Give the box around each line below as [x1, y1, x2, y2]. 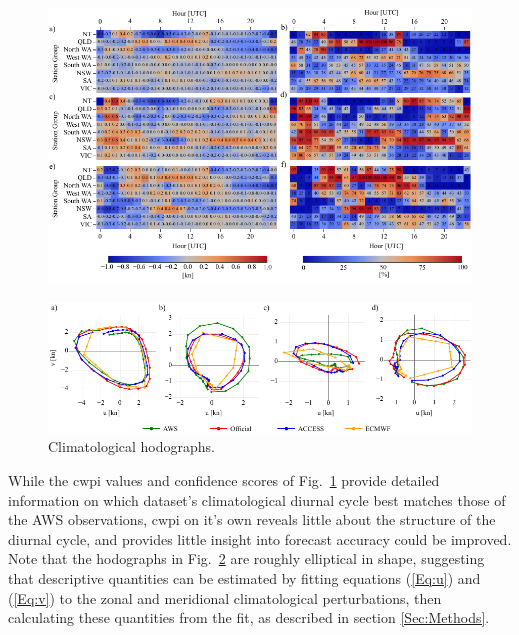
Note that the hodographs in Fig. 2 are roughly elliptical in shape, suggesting [8, 548, 485, 569]
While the [8, 470, 69, 491]
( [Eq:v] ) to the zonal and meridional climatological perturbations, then [8, 587, 442, 608]
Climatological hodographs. [48, 436, 215, 457]
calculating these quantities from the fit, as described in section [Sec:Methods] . [8, 607, 490, 628]
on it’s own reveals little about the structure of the [184, 509, 496, 530]
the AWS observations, [8, 509, 148, 530]
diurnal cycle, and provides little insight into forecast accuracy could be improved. [8, 528, 512, 549]
